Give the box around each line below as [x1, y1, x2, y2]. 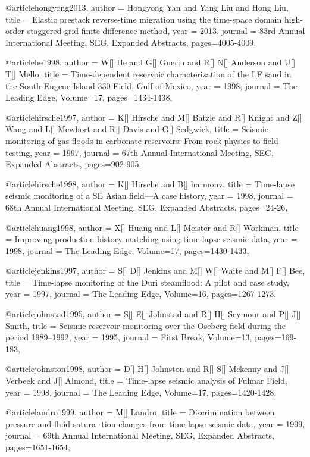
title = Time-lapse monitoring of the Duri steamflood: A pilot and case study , [5, 276, 289, 288]
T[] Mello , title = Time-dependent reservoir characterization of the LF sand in [5, 67, 292, 80]
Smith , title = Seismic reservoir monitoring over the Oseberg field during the [5, 319, 286, 331]
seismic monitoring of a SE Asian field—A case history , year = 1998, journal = [5, 189, 293, 202]
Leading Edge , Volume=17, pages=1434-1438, [5, 91, 173, 104]
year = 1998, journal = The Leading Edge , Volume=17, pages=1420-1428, [5, 386, 277, 398]
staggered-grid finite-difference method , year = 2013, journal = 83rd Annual [27, 24, 305, 37]
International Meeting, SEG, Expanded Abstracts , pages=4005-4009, [5, 36, 256, 48]
